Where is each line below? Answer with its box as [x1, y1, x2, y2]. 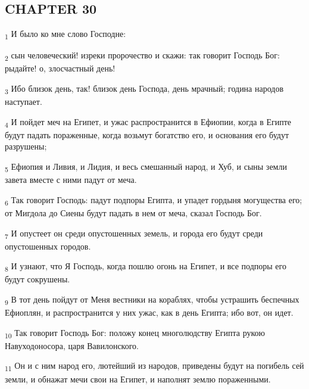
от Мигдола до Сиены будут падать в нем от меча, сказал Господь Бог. [5, 206, 262, 219]
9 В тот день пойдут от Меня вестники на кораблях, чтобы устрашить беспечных [5, 292, 299, 307]
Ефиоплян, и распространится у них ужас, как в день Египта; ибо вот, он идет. [5, 306, 294, 319]
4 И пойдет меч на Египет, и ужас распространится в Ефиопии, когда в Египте [5, 115, 292, 129]
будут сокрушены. [5, 273, 70, 285]
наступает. [5, 95, 42, 108]
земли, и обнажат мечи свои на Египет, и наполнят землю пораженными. [5, 372, 271, 385]
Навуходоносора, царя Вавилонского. [5, 339, 139, 351]
